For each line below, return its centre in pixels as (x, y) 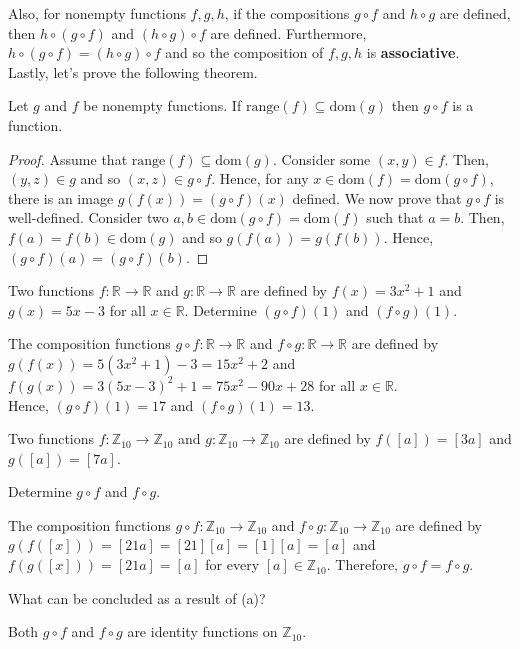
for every (232, 564)
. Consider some (321, 158)
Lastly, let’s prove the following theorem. (133, 71)
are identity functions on (202, 631)
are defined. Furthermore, (288, 32)
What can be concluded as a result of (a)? (137, 597)
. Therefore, (362, 564)
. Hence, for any (260, 178)
